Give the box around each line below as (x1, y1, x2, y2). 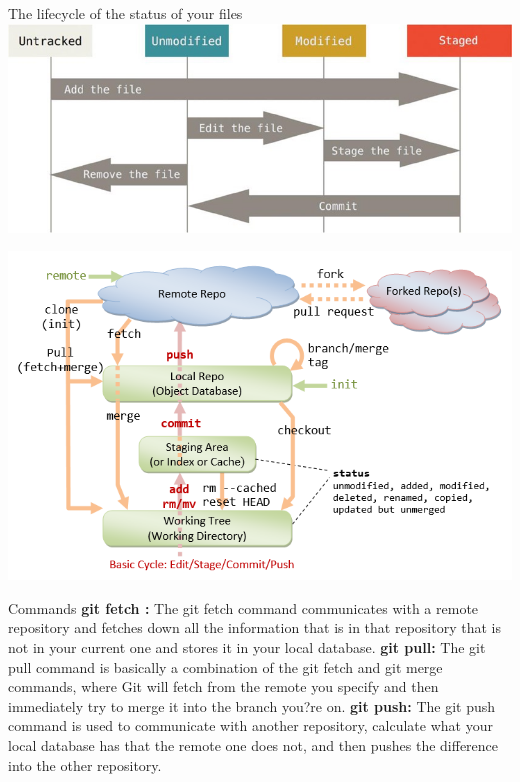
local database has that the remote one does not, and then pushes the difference (8, 734, 499, 755)
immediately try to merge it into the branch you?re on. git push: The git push (8, 695, 496, 716)
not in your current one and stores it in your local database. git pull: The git (8, 636, 486, 657)
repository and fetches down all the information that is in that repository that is (8, 617, 501, 638)
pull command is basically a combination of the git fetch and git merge (8, 656, 443, 677)
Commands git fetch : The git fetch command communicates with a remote (8, 597, 479, 618)
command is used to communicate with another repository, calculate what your (8, 715, 493, 736)
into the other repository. (8, 754, 162, 775)
